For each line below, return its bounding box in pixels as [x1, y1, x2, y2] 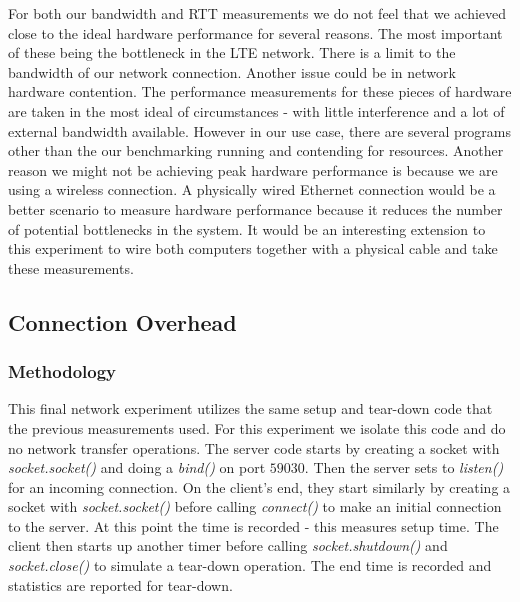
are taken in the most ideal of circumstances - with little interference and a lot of [8, 100, 505, 121]
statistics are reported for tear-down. [8, 574, 233, 595]
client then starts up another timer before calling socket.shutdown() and [8, 535, 448, 556]
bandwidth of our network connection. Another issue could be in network [8, 61, 456, 82]
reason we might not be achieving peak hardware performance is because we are [8, 159, 498, 180]
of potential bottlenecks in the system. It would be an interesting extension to [8, 218, 486, 239]
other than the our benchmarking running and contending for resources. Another [8, 140, 504, 161]
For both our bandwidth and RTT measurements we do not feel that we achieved [8, 3, 507, 23]
